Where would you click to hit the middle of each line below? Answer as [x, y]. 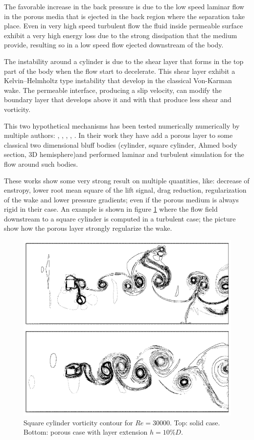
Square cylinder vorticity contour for [78, 422]
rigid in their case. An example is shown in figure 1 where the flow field [111, 209]
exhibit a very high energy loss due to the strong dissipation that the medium [121, 35]
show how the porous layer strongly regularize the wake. [88, 228]
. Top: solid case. [195, 422]
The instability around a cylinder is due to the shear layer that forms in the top [124, 61]
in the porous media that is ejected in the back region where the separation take [124, 16]
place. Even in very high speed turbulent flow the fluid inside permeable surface [124, 26]
